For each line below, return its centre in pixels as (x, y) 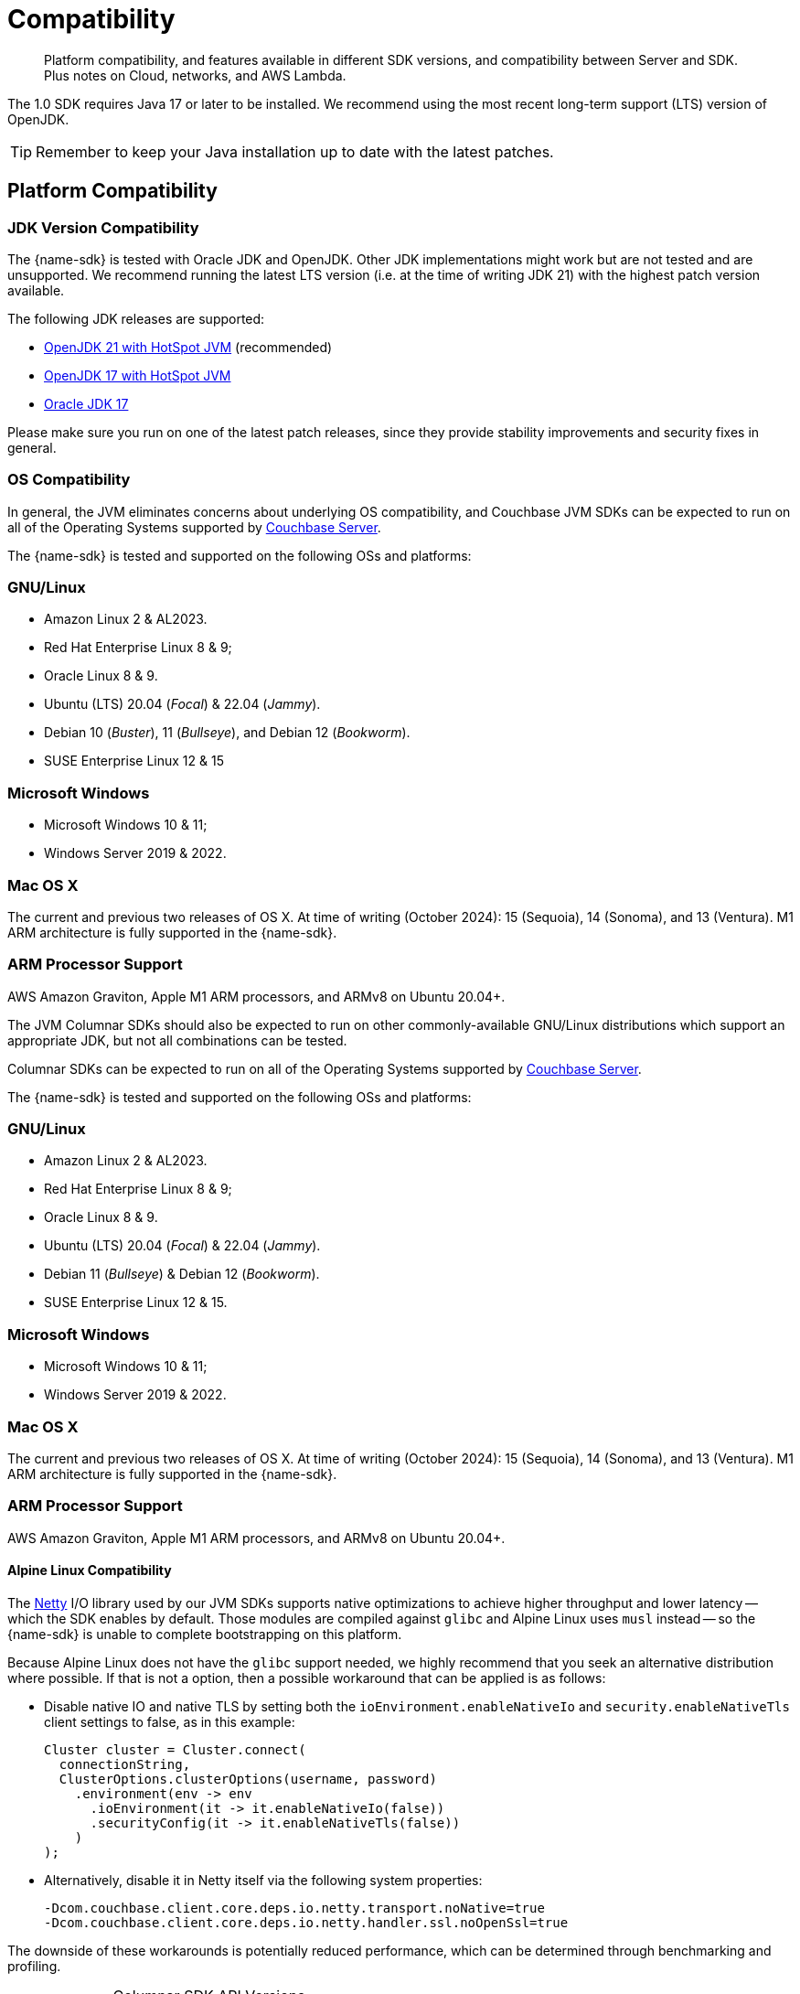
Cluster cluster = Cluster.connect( (175, 1749)
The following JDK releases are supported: (136, 318)
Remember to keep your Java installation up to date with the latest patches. (295, 151)
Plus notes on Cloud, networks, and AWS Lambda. (195, 75)
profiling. (34, 1966)
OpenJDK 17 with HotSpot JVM (138, 375)
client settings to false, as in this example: (170, 1721)
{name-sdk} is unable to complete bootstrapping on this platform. (205, 1634)
